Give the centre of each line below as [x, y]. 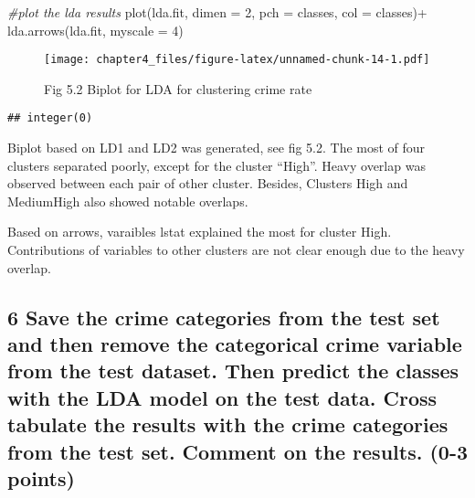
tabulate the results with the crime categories [228, 424]
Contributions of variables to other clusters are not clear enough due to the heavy [236, 250]
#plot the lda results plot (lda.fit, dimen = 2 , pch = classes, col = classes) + [217, 12]
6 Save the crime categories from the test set [224, 317]
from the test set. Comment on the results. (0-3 [237, 451]
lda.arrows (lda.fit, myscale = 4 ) [95, 30]
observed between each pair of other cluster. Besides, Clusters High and [208, 183]
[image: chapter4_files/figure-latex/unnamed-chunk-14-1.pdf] [237, 60]
